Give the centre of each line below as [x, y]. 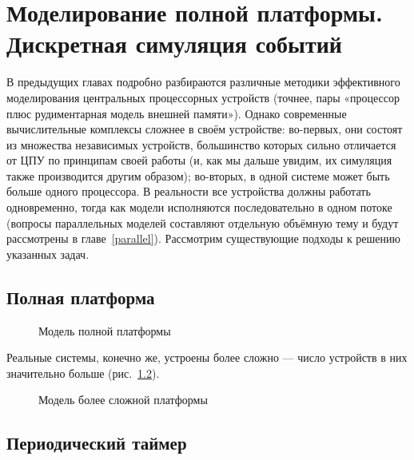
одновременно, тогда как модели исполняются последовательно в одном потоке [199, 207]
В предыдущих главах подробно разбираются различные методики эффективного [203, 82]
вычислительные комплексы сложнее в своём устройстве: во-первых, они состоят [205, 129]
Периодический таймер [97, 443]
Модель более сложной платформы [123, 400]
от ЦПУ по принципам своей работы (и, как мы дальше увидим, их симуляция [199, 160]
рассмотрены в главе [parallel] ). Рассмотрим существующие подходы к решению [204, 238]
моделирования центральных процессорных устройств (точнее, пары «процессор [203, 97]
